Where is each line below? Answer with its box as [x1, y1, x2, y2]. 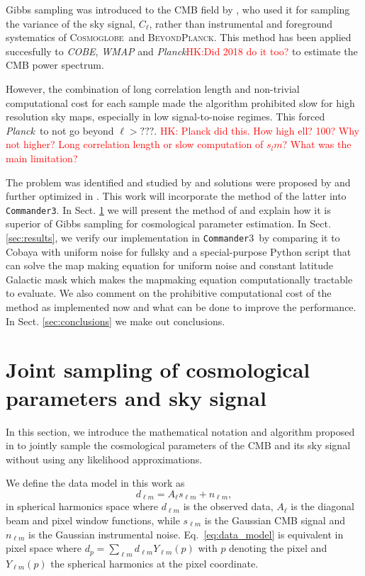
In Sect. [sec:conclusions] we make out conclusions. [6, 313, 225, 328]
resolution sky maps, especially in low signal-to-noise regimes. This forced [6, 109, 325, 124]
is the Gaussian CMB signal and [204, 512, 345, 527]
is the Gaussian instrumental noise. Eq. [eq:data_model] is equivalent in [28, 526, 344, 541]
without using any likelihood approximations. [6, 451, 203, 466]
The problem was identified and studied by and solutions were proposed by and [6, 174, 351, 189]
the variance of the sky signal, [6, 16, 135, 30]
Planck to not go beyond [6, 123, 114, 137]
